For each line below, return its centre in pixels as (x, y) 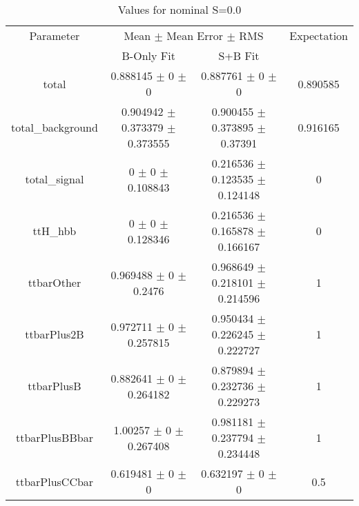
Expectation (319, 36)
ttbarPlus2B (55, 334)
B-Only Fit (148, 55)
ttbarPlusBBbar (54, 437)
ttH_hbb (55, 231)
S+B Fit (239, 55)
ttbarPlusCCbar (55, 481)
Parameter (55, 36)
